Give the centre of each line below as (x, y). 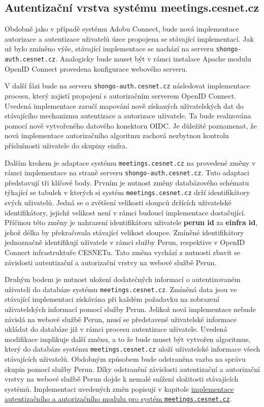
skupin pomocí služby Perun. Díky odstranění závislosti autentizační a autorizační (132, 369)
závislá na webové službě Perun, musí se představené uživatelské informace (121, 319)
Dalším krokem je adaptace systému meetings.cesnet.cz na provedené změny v (130, 162)
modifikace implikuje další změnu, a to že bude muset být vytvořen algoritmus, (128, 339)
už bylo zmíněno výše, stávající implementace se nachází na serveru (109, 49)
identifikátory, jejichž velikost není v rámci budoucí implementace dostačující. (125, 212)
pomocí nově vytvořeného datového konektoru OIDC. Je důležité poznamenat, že (131, 125)
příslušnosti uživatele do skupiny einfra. (66, 145)
